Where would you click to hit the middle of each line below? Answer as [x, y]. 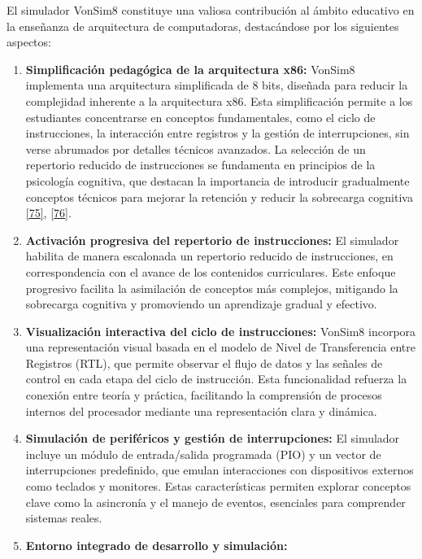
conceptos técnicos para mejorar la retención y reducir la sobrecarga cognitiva [219, 197]
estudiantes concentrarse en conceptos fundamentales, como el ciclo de [200, 117]
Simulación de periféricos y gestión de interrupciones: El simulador [213, 438]
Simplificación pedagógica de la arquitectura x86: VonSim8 [190, 69]
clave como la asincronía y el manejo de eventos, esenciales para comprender [215, 502]
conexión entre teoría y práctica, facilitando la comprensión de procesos [204, 395]
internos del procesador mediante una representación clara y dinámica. [201, 411]
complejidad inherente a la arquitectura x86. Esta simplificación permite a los [219, 100]
